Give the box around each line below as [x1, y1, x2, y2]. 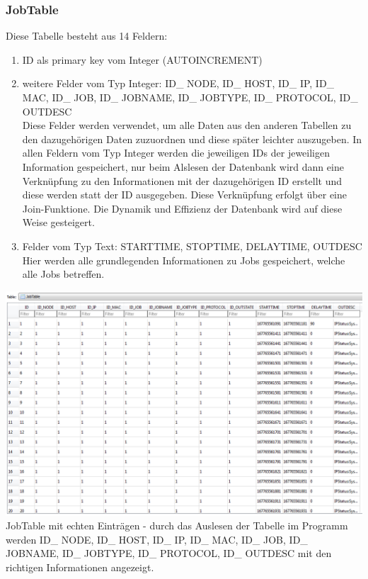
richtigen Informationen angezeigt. [6, 560, 154, 575]
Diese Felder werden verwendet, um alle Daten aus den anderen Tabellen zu [22, 118, 352, 133]
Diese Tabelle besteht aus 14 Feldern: [6, 28, 168, 43]
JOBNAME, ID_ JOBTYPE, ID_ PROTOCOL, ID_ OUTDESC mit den [6, 546, 332, 561]
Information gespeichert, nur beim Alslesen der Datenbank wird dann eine [22, 159, 344, 174]
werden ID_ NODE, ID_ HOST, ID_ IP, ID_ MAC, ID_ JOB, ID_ [6, 532, 308, 546]
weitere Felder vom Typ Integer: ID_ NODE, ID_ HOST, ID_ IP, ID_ [22, 76, 335, 91]
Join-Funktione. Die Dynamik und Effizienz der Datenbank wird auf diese [22, 201, 343, 215]
